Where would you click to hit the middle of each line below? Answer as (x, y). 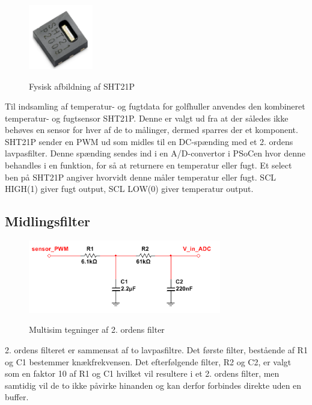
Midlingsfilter (48, 221)
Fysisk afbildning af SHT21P (82, 86)
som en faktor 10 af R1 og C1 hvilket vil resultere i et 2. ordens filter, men (142, 373)
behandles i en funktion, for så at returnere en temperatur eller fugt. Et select (148, 165)
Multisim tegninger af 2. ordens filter (97, 329)
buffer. (17, 397)
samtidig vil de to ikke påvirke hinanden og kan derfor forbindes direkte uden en (153, 385)
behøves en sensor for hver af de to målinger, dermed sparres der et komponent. (151, 130)
